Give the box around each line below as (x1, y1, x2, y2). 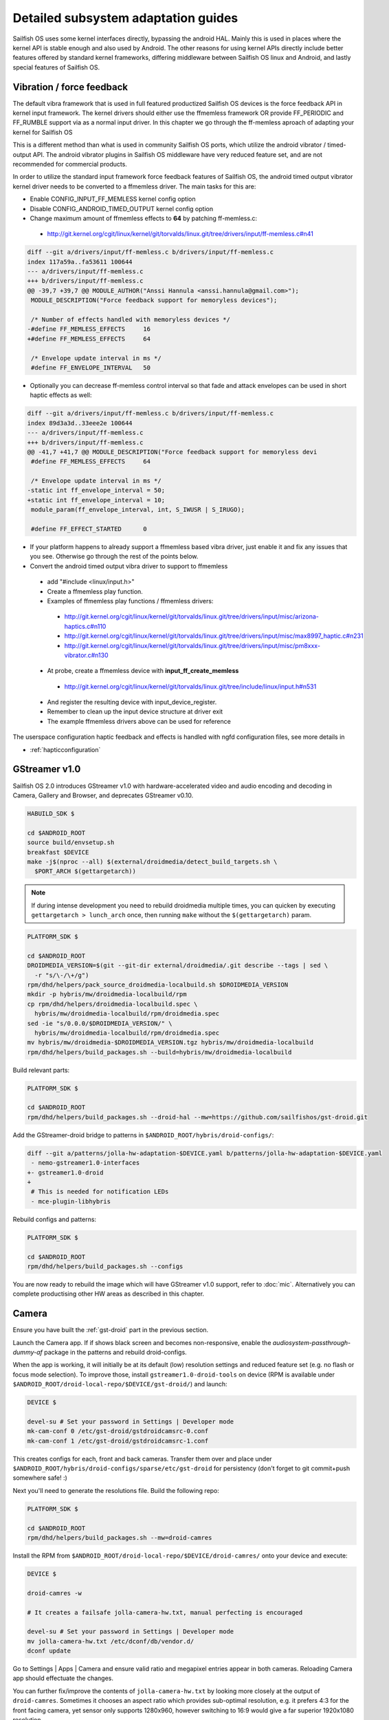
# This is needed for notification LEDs (31, 1187, 169, 1196)
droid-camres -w (27, 1589, 82, 1597)
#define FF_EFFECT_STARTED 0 (31, 525, 147, 533)
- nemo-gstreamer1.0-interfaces (31, 1159, 140, 1167)
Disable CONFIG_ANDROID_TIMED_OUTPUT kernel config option (30, 204, 213, 213)
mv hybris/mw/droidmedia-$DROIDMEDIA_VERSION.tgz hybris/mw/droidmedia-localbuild (27, 1039, 314, 1046)
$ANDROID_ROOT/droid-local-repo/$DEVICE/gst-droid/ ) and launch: (12, 1380, 227, 1388)
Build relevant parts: (12, 1066, 70, 1074)
